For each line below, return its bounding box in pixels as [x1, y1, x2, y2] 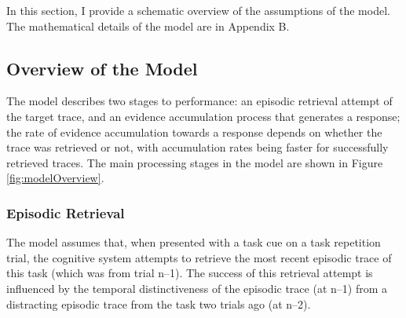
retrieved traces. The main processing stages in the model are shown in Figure [6, 154, 383, 170]
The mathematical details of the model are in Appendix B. [6, 17, 290, 34]
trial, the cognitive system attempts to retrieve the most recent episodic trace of [6, 249, 392, 265]
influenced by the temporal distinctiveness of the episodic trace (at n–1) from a [6, 280, 387, 296]
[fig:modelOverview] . [6, 170, 104, 186]
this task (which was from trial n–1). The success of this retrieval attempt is [6, 265, 373, 281]
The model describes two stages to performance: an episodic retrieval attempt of [6, 93, 393, 109]
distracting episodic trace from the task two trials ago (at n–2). [6, 295, 311, 312]
